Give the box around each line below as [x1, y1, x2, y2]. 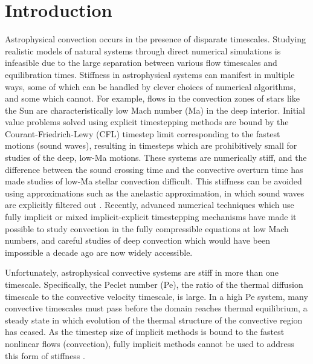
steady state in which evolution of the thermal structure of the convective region [5, 313, 303, 326]
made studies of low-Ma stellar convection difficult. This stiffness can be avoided [5, 175, 302, 187]
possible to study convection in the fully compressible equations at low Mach [5, 222, 289, 235]
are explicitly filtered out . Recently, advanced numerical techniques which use [5, 198, 294, 211]
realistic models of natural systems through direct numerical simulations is [5, 44, 281, 57]
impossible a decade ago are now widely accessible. [5, 245, 193, 258]
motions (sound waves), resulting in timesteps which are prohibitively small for [5, 139, 297, 152]
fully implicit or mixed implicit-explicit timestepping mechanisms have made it [5, 210, 297, 223]
